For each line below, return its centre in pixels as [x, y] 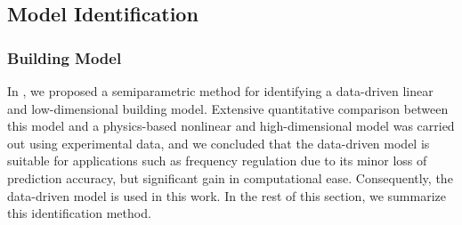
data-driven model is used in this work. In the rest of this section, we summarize [227, 195]
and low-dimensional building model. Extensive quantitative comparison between [228, 108]
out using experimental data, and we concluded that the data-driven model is [219, 143]
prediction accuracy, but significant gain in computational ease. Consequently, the [230, 177]
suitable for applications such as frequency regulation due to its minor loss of [217, 161]
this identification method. [79, 213]
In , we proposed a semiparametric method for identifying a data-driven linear [220, 91]
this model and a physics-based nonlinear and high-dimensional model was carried [231, 126]
